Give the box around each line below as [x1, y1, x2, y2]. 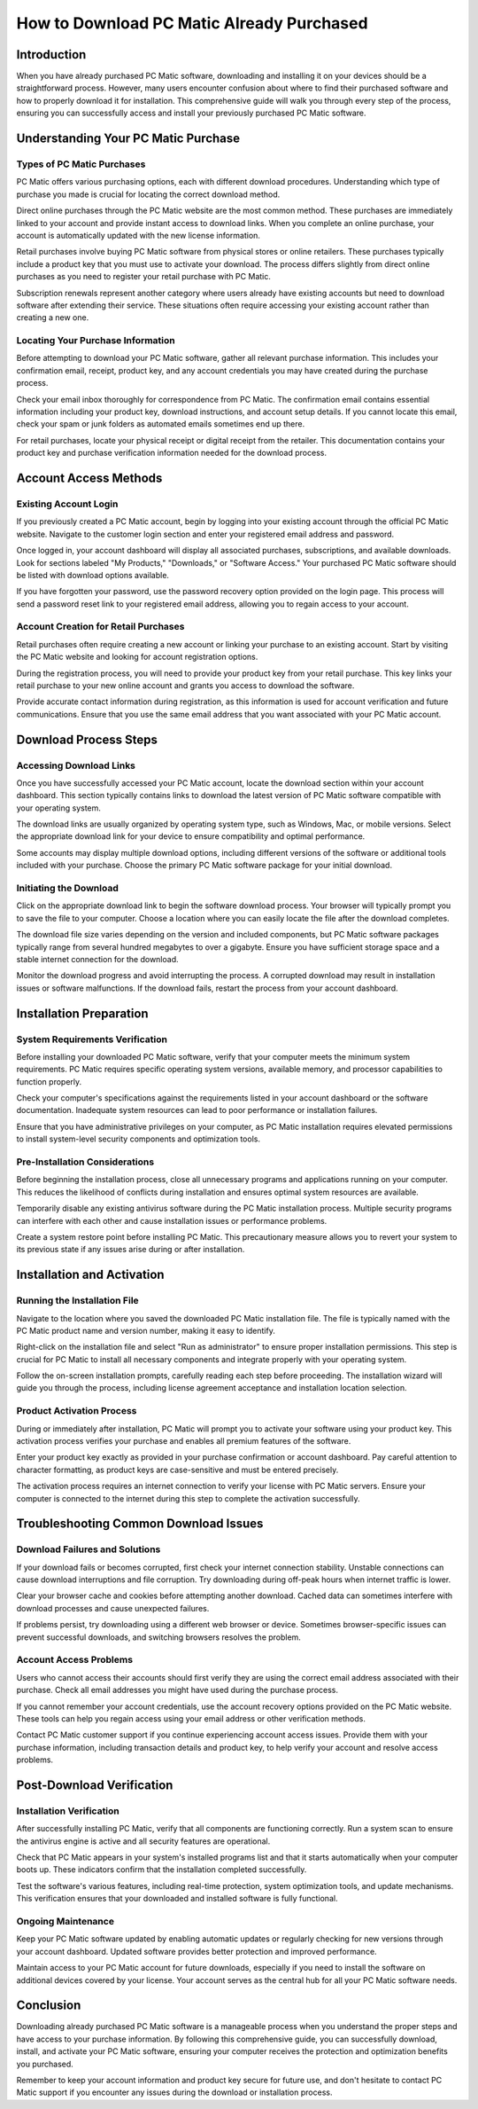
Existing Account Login [16, 498, 119, 510]
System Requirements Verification [16, 1033, 168, 1046]
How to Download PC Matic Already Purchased [16, 13, 368, 33]
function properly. [16, 1076, 82, 1086]
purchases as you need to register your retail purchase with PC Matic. [16, 271, 272, 282]
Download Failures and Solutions [16, 1543, 161, 1556]
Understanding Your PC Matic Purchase [16, 131, 241, 146]
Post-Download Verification [16, 1777, 173, 1792]
